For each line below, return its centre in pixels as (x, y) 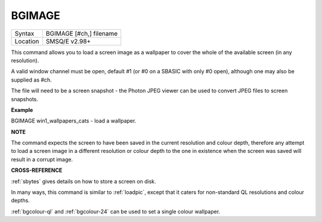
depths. (20, 201)
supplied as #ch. (31, 80)
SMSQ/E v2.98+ (68, 41)
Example (22, 110)
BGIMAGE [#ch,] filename (82, 33)
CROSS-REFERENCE (37, 170)
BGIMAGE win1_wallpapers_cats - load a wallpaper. (74, 121)
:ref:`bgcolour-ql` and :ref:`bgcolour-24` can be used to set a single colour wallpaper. (116, 211)
